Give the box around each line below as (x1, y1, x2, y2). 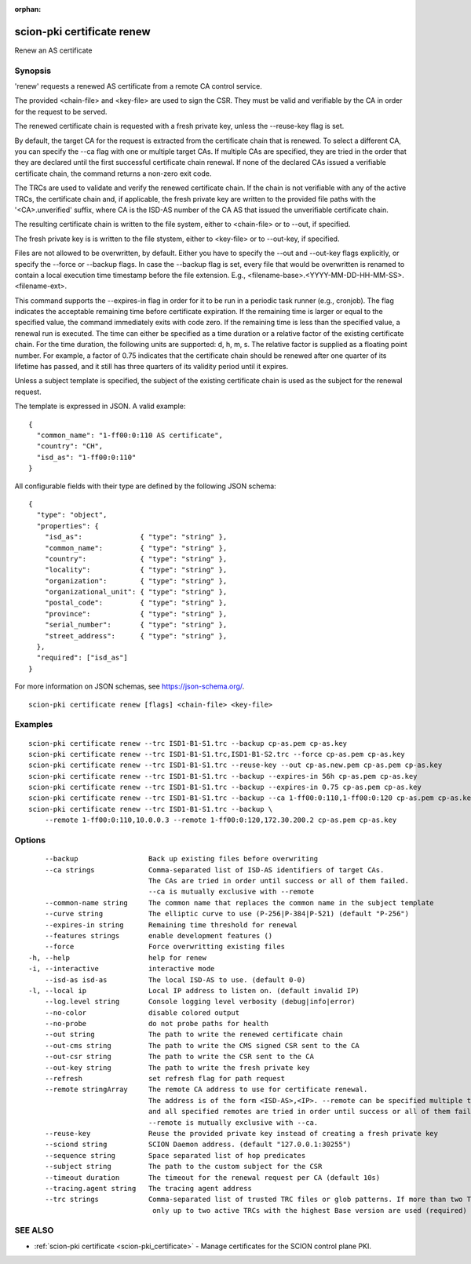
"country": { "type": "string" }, (44, 554, 228, 563)
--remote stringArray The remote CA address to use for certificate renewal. (44, 1085, 368, 1094)
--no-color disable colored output (44, 1008, 239, 1017)
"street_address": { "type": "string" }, (44, 631, 228, 640)
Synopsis (14, 65, 51, 76)
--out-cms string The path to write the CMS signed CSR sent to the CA (44, 1041, 360, 1050)
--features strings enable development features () (44, 931, 273, 940)
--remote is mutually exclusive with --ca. (148, 1118, 319, 1127)
